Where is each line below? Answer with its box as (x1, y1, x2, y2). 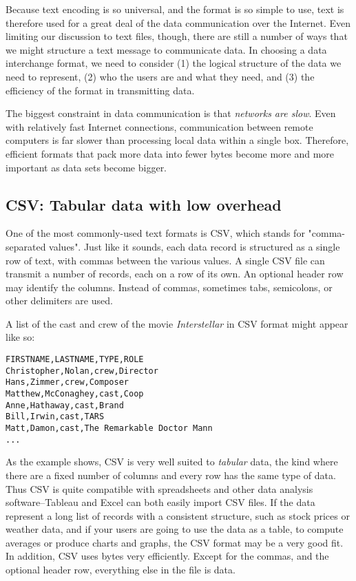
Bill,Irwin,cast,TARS (6, 412, 105, 422)
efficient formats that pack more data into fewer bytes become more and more (6, 146, 335, 160)
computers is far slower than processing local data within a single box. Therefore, (6, 133, 349, 147)
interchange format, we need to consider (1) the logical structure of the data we (6, 56, 342, 70)
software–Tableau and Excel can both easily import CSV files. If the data (6, 495, 315, 509)
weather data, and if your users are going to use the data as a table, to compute (6, 522, 344, 536)
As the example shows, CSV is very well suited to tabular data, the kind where (6, 454, 338, 469)
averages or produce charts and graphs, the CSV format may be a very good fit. (6, 535, 344, 549)
